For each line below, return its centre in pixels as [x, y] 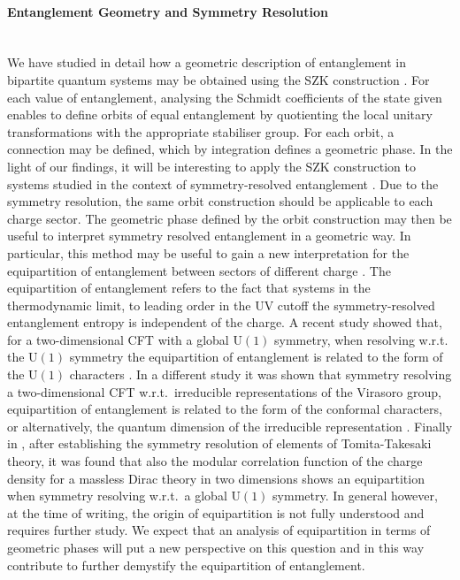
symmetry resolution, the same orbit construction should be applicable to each [220, 201]
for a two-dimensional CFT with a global [118, 339]
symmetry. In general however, [355, 496]
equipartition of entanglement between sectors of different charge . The [199, 270]
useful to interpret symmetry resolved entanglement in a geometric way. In [209, 236]
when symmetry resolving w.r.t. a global [117, 496]
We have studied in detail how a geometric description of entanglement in [207, 62]
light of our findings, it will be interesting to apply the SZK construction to [212, 166]
